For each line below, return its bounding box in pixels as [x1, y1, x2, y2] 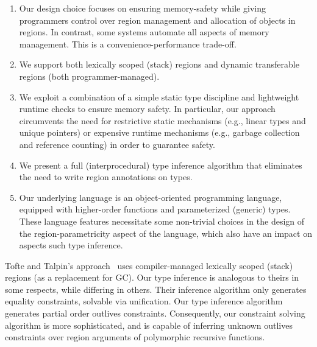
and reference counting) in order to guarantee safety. [19, 138, 215, 150]
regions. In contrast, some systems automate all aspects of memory [19, 26, 269, 38]
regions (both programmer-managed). [19, 69, 160, 82]
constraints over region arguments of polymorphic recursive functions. [5, 331, 265, 343]
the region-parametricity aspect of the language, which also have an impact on [19, 226, 312, 239]
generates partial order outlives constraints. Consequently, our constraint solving [5, 307, 305, 320]
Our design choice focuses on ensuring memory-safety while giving [19, 2, 266, 14]
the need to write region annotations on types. [19, 170, 193, 183]
